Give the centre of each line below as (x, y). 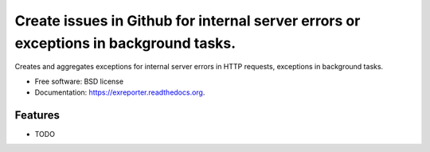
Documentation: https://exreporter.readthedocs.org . (120, 92)
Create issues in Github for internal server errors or (188, 21)
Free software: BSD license (79, 81)
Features (37, 115)
